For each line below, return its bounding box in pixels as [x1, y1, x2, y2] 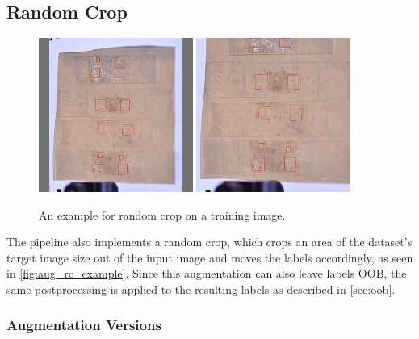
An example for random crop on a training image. [39, 206, 286, 223]
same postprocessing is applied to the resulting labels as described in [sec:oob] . [6, 280, 396, 297]
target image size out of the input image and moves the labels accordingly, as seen [6, 249, 413, 266]
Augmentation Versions [6, 315, 161, 335]
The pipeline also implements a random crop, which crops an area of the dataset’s [6, 233, 413, 250]
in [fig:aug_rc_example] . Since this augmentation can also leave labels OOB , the [6, 265, 407, 282]
